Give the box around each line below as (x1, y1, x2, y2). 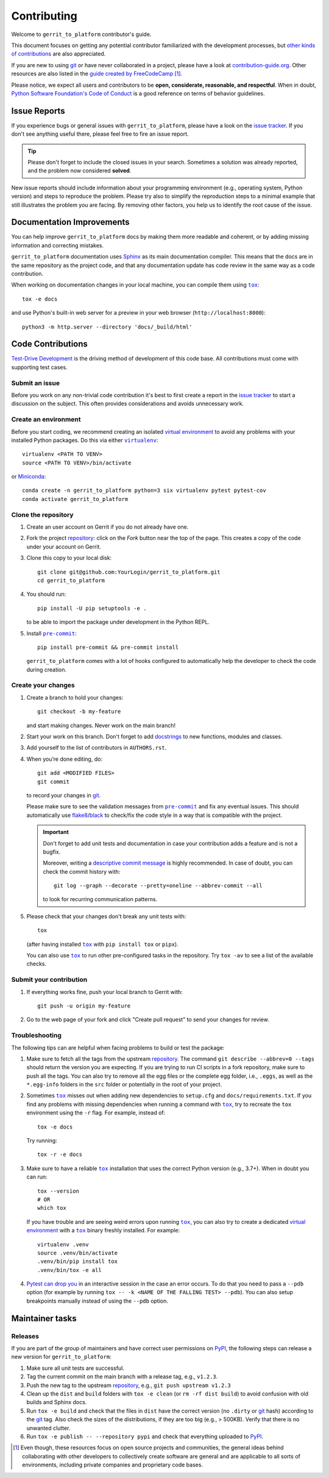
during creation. (26, 666, 67, 673)
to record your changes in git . (26, 791, 101, 799)
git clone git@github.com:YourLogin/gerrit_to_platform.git (37, 568, 221, 576)
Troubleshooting (11, 1031, 62, 1040)
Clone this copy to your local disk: (26, 554, 112, 562)
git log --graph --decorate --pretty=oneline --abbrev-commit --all (54, 882, 263, 889)
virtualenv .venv (37, 1241, 89, 1248)
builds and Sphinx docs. (26, 1399, 87, 1406)
